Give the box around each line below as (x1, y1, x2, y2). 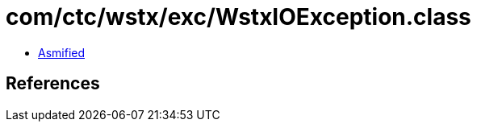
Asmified (38, 45, 86, 60)
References (6, 73, 100, 94)
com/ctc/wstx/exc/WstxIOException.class (6, 3, 471, 31)
